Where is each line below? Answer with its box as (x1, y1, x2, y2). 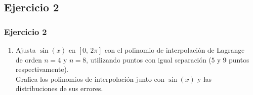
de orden (15, 54, 42, 64)
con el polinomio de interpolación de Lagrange (104, 45, 245, 55)
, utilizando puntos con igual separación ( (86, 54, 211, 64)
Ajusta (15, 45, 36, 55)
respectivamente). (15, 64, 69, 74)
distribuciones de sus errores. (15, 83, 103, 94)
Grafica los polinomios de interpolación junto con (15, 73, 165, 84)
